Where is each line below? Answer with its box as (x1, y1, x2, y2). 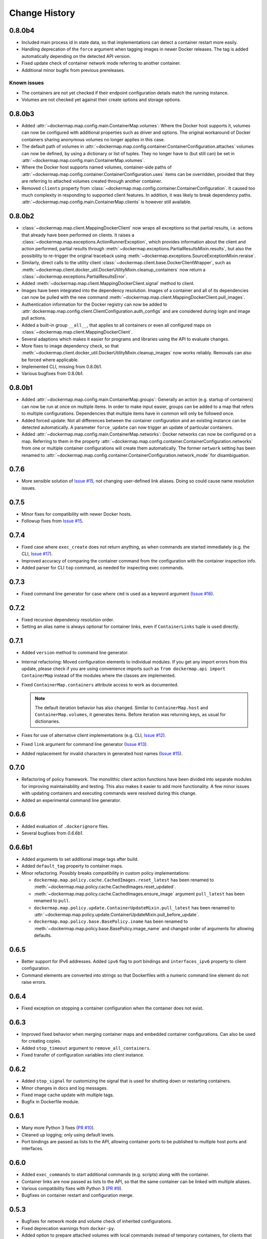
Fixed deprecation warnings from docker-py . (21, 1225, 116, 1231)
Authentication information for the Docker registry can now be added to (21, 301, 168, 307)
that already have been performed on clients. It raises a (21, 232, 134, 238)
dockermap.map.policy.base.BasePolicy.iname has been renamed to (34, 918, 188, 924)
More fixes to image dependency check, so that (21, 342, 119, 349)
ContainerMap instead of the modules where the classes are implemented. (21, 673, 176, 678)
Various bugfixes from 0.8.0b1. (21, 371, 84, 377)
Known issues (9, 79, 44, 86)
